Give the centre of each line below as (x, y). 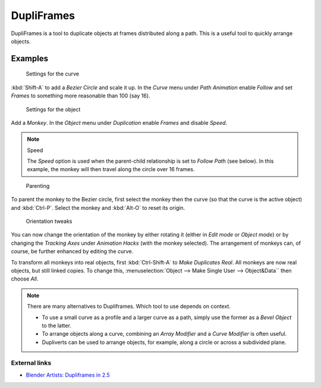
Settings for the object (53, 109)
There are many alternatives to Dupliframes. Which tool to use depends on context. (129, 307)
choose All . (25, 279)
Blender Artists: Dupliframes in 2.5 (68, 375)
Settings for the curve (53, 74)
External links (31, 363)
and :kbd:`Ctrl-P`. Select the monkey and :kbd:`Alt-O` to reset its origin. (98, 207)
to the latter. (56, 325)
